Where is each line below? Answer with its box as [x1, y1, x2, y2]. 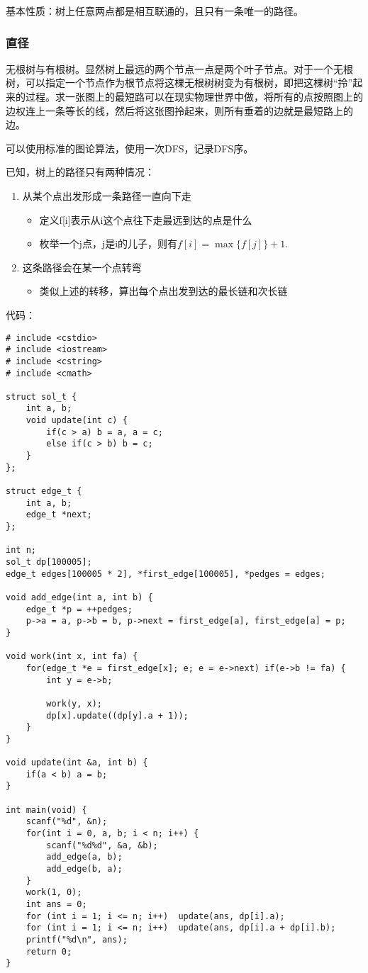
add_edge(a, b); [46, 852, 123, 862]
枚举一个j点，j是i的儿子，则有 [39, 236, 178, 251]
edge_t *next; [26, 510, 92, 520]
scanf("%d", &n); [26, 816, 108, 827]
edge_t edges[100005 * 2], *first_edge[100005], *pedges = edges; [6, 568, 326, 579]
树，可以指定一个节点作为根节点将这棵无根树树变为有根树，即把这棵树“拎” [6, 75, 353, 90]
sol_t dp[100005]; [6, 557, 92, 567]
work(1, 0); [26, 887, 82, 898]
